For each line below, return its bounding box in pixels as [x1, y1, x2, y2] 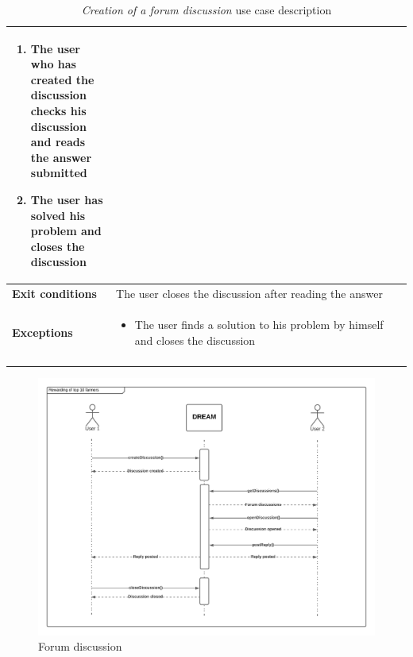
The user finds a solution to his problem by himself [134, 316, 384, 332]
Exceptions [12, 323, 73, 340]
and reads [30, 133, 86, 150]
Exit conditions [12, 285, 97, 302]
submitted [30, 164, 87, 181]
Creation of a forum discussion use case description [81, 2, 332, 17]
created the [30, 71, 95, 87]
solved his [30, 207, 86, 223]
